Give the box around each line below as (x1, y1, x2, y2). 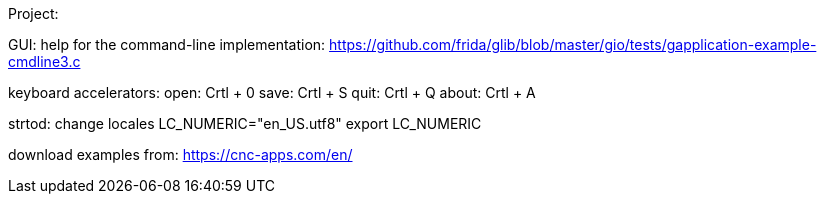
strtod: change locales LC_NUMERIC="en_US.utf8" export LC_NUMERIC (8, 115, 482, 132)
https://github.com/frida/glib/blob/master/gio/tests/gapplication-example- (329, 36, 817, 53)
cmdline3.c (8, 53, 81, 70)
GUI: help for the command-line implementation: (8, 36, 326, 53)
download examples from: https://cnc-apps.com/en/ (8, 146, 353, 163)
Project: (8, 5, 59, 22)
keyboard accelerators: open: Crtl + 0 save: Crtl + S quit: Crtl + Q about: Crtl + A (8, 84, 536, 101)
